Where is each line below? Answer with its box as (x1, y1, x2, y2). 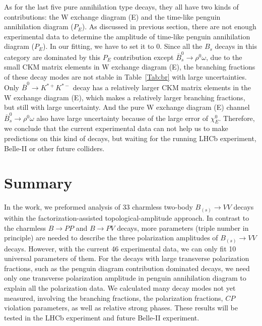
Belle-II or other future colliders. (4, 143, 105, 153)
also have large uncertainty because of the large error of (36, 112, 209, 123)
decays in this (215, 41, 257, 51)
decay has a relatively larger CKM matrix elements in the (73, 82, 251, 93)
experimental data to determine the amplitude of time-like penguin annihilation (4, 31, 250, 41)
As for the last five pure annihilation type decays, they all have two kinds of (4, 2, 239, 12)
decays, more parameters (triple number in (117, 222, 249, 233)
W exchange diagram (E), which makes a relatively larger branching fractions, (4, 92, 245, 102)
